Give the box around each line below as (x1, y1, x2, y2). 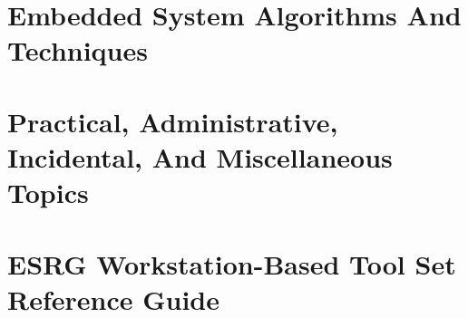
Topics (7, 174, 89, 211)
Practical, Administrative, (7, 102, 338, 140)
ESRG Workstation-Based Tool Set (7, 245, 456, 282)
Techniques (7, 32, 148, 69)
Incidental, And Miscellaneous (7, 138, 393, 175)
